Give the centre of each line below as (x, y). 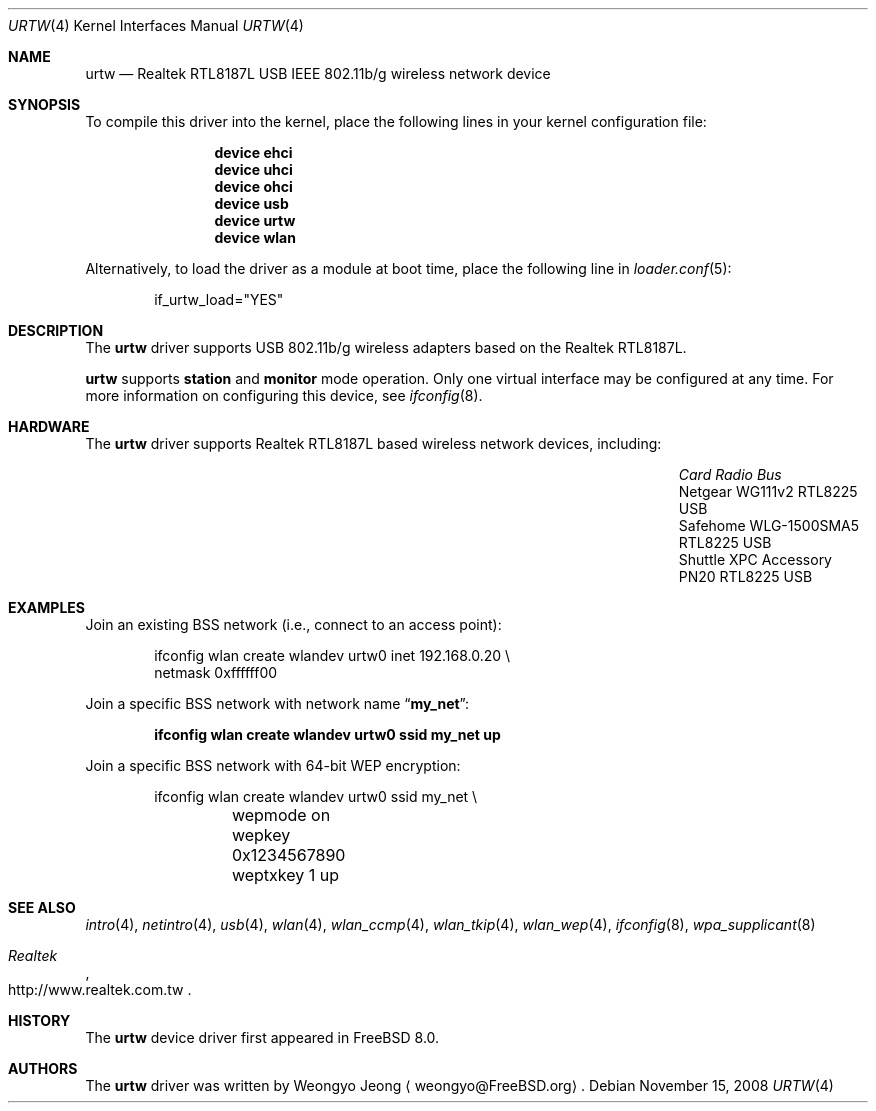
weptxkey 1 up (285, 875)
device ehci (253, 152)
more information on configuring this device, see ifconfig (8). (284, 395)
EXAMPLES (46, 607)
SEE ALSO (42, 907)
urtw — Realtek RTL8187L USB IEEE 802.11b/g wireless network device (318, 73)
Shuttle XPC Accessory (755, 559)
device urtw (255, 220)
